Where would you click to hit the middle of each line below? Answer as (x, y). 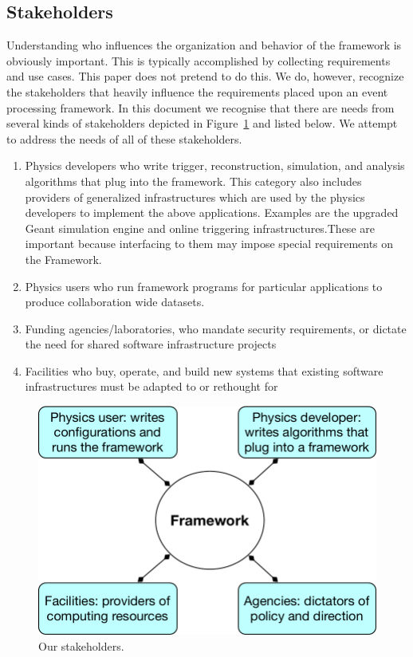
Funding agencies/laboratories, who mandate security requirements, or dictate (216, 328)
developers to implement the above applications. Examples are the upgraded (212, 212)
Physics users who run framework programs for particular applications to (204, 286)
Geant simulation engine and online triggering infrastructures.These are (200, 228)
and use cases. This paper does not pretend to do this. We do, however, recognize (205, 76)
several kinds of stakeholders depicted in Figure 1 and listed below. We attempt (202, 123)
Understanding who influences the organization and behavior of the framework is (204, 45)
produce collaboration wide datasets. (115, 302)
